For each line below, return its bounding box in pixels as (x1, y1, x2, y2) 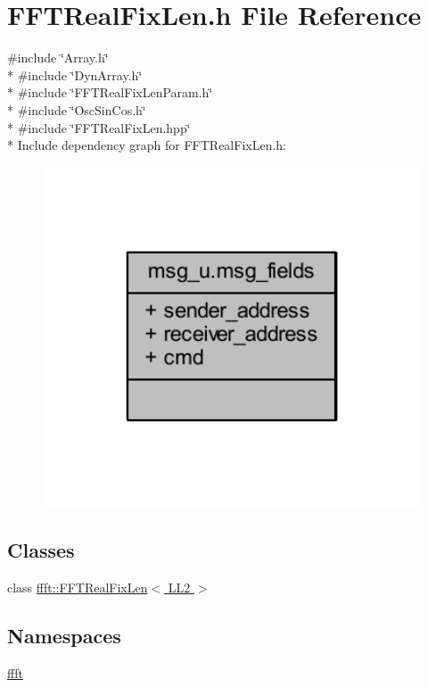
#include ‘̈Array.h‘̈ (7, 48, 109, 67)
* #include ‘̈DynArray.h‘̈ (7, 65, 143, 84)
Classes (7, 536, 75, 564)
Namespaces (7, 622, 121, 650)
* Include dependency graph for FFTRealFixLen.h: (7, 136, 286, 154)
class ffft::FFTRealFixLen (7, 578, 148, 597)
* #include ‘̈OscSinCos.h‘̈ (7, 100, 146, 119)
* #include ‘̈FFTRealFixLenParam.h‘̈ (7, 83, 213, 102)
